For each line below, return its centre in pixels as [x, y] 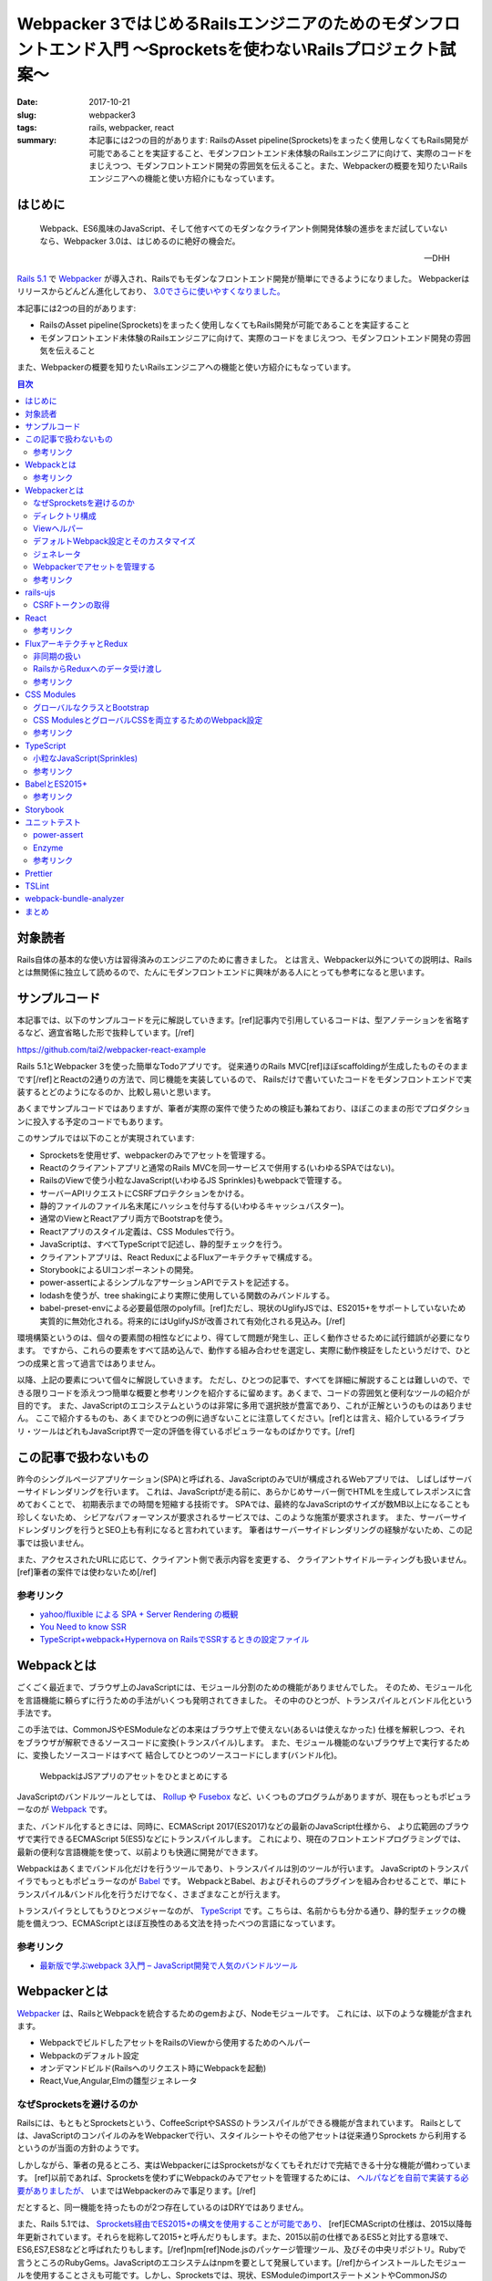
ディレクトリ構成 [65, 516]
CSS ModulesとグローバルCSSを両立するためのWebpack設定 [148, 720]
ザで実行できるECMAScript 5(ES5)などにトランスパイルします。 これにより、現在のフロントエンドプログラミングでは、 [241, 1839]
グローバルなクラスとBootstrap [91, 707]
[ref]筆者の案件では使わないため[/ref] [87, 1572]
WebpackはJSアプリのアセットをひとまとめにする [134, 1776]
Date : [27, 102]
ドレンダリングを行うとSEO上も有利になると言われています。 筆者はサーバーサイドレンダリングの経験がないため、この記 [245, 1530]
